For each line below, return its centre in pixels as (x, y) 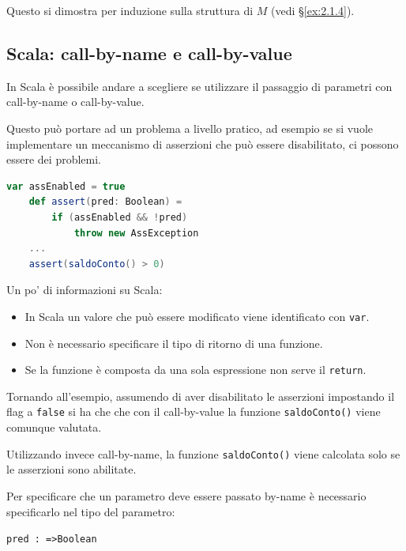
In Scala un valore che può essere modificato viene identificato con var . (197, 316)
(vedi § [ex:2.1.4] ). (313, 10)
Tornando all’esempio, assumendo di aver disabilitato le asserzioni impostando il (201, 396)
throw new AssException (136, 233)
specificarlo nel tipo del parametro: (91, 511)
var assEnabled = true (66, 186)
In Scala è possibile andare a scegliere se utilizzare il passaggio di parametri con (199, 86)
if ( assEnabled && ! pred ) (120, 217)
